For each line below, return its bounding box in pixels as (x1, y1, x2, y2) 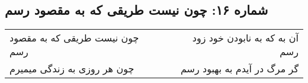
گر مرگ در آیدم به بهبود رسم (180, 62, 299, 76)
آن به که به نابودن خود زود (192, 31, 299, 45)
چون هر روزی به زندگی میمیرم (9, 62, 134, 76)
